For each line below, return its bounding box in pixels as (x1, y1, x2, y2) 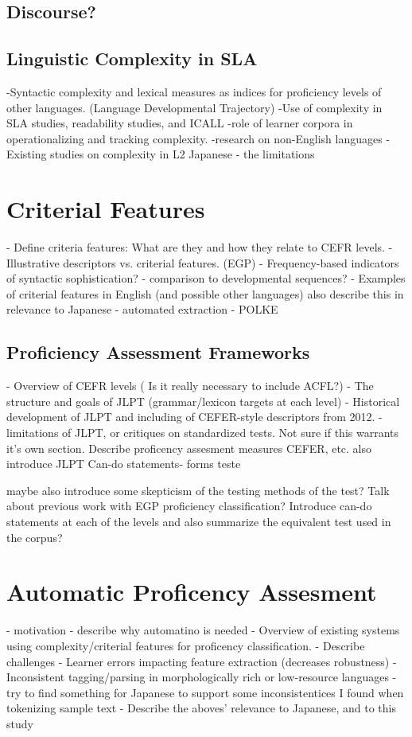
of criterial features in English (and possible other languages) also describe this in (6, 285, 404, 302)
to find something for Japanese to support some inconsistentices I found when (24, 684, 404, 700)
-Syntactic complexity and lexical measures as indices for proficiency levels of (6, 83, 382, 99)
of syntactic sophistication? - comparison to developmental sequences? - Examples (6, 270, 406, 287)
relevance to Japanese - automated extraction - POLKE (6, 301, 278, 318)
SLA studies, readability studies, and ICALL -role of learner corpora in (6, 115, 353, 131)
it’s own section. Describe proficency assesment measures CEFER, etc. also (6, 439, 372, 456)
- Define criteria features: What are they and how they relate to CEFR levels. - (6, 239, 393, 255)
